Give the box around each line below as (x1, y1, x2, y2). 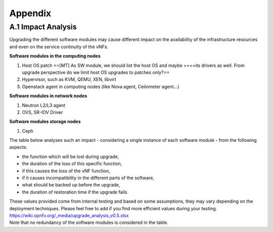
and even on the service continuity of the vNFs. (9, 44, 109, 50)
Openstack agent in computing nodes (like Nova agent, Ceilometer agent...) (22, 84, 179, 90)
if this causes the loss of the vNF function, (22, 168, 111, 174)
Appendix (9, 8, 52, 19)
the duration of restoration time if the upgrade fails (22, 189, 127, 195)
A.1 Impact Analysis (9, 22, 77, 31)
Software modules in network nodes (9, 93, 87, 99)
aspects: (9, 144, 27, 150)
